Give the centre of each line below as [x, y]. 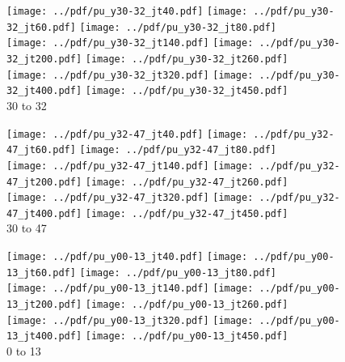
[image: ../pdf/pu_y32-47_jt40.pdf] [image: [127, 134]
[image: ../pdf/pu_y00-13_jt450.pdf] [187, 336]
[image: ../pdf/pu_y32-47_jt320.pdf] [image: [130, 198]
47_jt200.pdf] [44, 182]
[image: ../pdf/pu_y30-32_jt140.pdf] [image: [130, 43]
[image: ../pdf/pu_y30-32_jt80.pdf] [178, 27]
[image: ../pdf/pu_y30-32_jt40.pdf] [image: [127, 11]
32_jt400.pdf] [44, 91]
